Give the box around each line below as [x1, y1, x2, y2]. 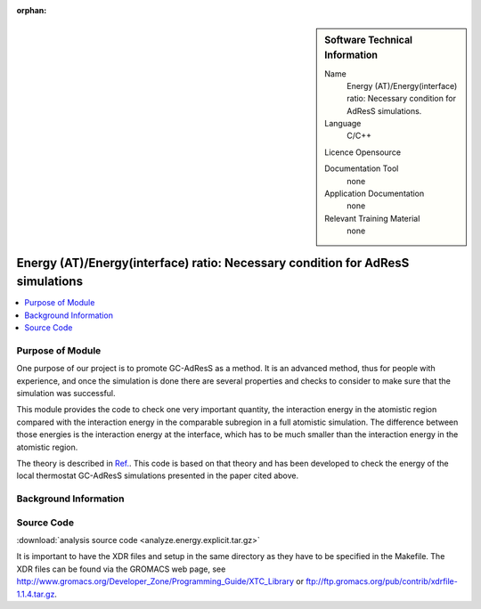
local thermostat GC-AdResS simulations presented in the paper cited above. [16, 470, 299, 481]
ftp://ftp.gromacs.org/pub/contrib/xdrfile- [306, 576, 458, 587]
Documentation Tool [324, 163, 399, 174]
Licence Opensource [324, 147, 401, 158]
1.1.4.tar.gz [16, 589, 55, 599]
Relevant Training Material [324, 213, 420, 223]
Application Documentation [324, 188, 425, 199]
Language [324, 118, 362, 129]
